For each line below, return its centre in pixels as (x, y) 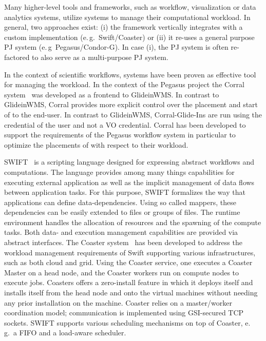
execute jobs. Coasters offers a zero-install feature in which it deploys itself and (129, 282)
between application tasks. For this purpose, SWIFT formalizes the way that (125, 192)
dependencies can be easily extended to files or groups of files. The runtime (122, 212)
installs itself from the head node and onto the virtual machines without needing (131, 293)
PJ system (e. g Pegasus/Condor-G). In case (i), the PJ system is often (116, 47)
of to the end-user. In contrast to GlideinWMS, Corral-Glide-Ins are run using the (133, 114)
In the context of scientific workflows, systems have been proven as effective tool (130, 74)
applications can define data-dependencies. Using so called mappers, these (120, 202)
